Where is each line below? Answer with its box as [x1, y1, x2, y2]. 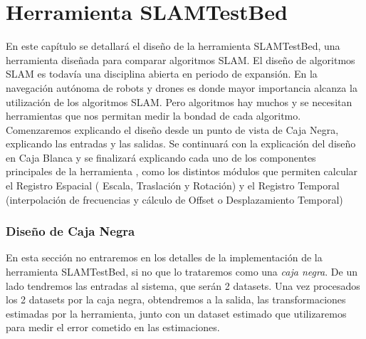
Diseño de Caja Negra [6, 222, 135, 240]
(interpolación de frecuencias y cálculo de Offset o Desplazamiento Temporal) [6, 192, 343, 207]
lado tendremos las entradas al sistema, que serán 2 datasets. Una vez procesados [6, 278, 360, 293]
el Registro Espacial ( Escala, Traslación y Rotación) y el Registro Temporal [6, 178, 340, 193]
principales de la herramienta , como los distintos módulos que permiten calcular [6, 164, 358, 179]
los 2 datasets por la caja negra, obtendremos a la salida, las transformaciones [6, 292, 346, 307]
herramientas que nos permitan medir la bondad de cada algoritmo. [6, 108, 301, 123]
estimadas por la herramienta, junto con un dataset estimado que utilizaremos [6, 306, 347, 320]
